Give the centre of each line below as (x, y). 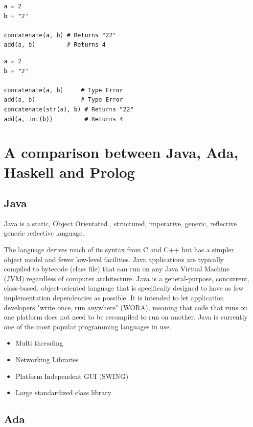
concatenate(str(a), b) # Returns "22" (69, 109)
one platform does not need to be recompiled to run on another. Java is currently (126, 317)
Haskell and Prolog (69, 172)
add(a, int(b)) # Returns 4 (64, 119)
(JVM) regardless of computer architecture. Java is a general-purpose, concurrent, (127, 278)
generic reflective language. (44, 233)
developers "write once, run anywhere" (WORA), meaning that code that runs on (126, 307)
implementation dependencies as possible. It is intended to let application (114, 298)
